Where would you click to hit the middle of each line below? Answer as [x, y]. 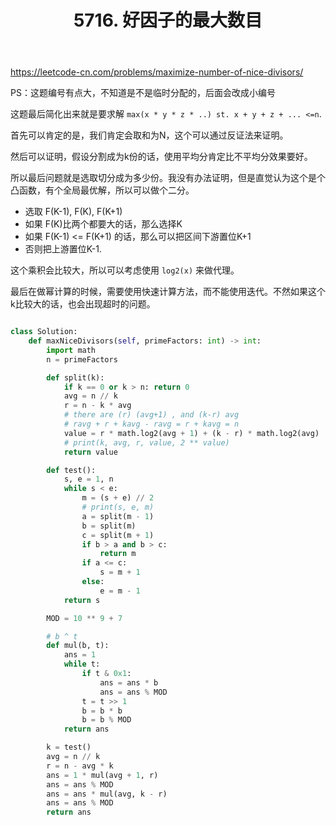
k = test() [69, 747]
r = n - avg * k [80, 766]
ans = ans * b [129, 682]
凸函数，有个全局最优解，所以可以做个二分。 [102, 190]
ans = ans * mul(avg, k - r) [107, 794]
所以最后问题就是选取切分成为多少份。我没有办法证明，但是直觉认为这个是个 [168, 178]
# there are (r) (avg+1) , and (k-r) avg [151, 415]
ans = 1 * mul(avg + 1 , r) [102, 775]
